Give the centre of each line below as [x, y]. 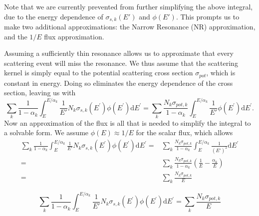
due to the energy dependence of [54, 16]
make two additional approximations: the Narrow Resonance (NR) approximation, [130, 27]
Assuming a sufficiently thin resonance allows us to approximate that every [119, 53]
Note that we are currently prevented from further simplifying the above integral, [129, 6]
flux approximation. [74, 36]
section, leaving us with [40, 93]
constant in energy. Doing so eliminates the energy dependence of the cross [119, 83]
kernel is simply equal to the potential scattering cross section [99, 73]
